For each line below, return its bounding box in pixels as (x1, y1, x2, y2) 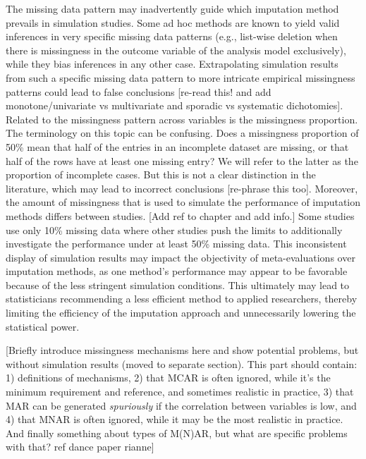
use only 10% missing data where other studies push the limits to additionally (6, 222, 343, 237)
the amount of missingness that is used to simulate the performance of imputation (6, 195, 361, 209)
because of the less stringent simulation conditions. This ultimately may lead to (6, 277, 350, 292)
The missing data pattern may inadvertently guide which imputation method (6, 1, 339, 16)
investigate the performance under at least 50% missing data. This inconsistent (6, 236, 347, 251)
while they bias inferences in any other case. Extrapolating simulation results (6, 56, 338, 71)
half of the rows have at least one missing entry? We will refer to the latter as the (6, 153, 358, 168)
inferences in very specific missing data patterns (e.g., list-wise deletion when (6, 29, 338, 44)
